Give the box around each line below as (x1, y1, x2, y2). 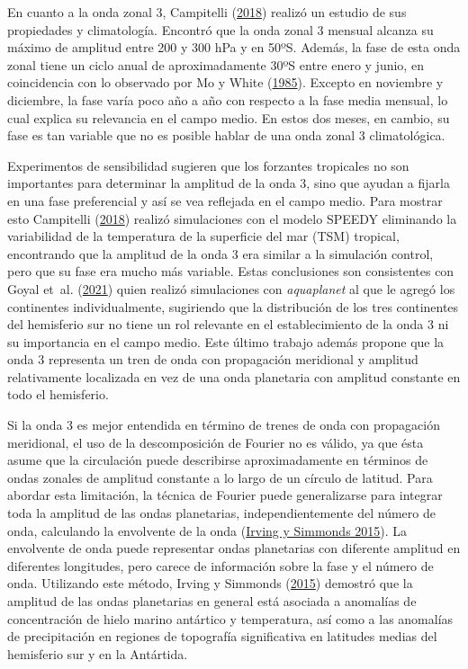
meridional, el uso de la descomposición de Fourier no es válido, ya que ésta (7, 433, 424, 451)
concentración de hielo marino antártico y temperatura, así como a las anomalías (7, 609, 454, 628)
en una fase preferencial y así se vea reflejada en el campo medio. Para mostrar (7, 191, 443, 210)
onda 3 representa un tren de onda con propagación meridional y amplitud (7, 350, 418, 369)
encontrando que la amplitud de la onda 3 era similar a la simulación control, (7, 244, 434, 263)
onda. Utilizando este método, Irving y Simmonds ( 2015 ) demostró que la (7, 574, 413, 593)
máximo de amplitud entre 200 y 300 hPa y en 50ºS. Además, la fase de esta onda (7, 38, 461, 57)
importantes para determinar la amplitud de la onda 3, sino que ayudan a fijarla (7, 174, 450, 192)
